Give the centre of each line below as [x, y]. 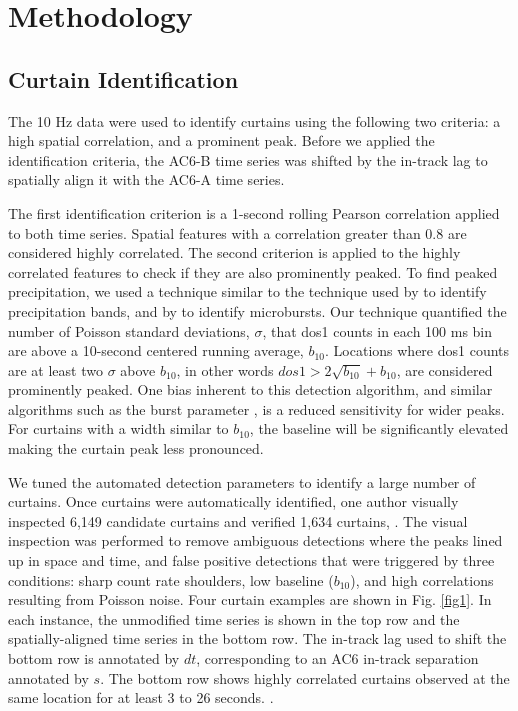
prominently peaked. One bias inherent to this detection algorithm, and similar [250, 389]
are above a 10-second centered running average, [156, 350]
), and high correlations [422, 579]
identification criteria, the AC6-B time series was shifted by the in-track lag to [248, 159]
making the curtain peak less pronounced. [136, 448]
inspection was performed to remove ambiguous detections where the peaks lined [255, 540]
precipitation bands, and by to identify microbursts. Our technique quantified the [257, 310]
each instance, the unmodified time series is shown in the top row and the [234, 618]
